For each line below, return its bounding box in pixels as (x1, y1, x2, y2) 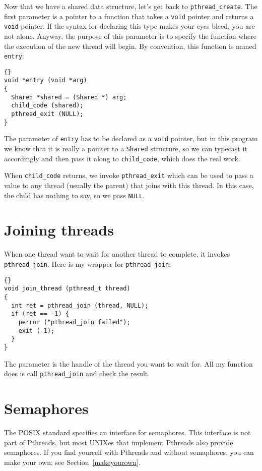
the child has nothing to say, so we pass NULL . (4, 190, 145, 200)
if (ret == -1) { (11, 310, 69, 318)
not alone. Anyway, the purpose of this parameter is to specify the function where (4, 30, 256, 41)
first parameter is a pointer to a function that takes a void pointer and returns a (4, 11, 254, 21)
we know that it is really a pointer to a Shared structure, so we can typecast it (4, 143, 247, 154)
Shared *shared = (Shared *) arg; (11, 93, 127, 101)
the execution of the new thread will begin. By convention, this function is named (4, 40, 256, 51)
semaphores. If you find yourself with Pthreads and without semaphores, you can (4, 447, 254, 457)
